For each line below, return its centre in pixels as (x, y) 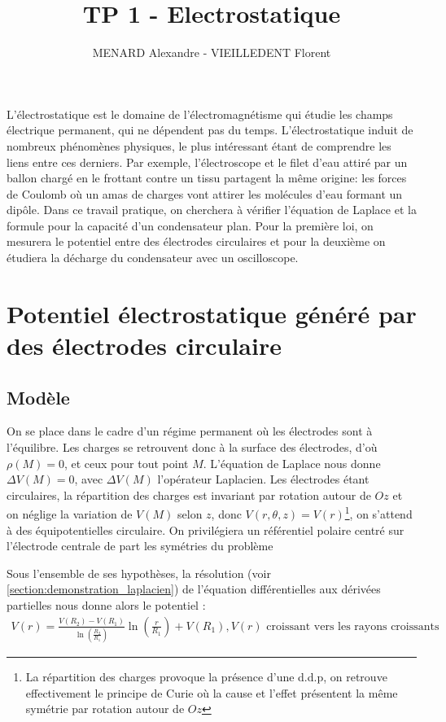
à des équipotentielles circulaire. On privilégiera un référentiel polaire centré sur (206, 529)
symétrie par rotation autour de (105, 709)
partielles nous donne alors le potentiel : (106, 605)
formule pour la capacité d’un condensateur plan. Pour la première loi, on (190, 225)
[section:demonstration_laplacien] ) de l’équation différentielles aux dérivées (194, 589)
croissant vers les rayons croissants (353, 626)
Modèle (38, 397)
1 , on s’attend (378, 513)
